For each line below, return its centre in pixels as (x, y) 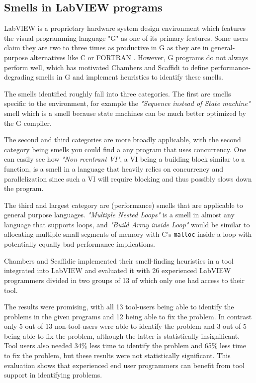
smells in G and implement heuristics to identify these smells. (129, 77)
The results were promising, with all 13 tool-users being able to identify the (119, 307)
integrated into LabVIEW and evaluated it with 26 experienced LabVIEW (118, 270)
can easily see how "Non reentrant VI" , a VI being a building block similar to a (125, 159)
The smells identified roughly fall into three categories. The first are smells (118, 93)
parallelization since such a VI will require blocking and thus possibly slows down (128, 178)
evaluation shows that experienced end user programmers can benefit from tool (124, 365)
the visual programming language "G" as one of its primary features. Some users (126, 38)
